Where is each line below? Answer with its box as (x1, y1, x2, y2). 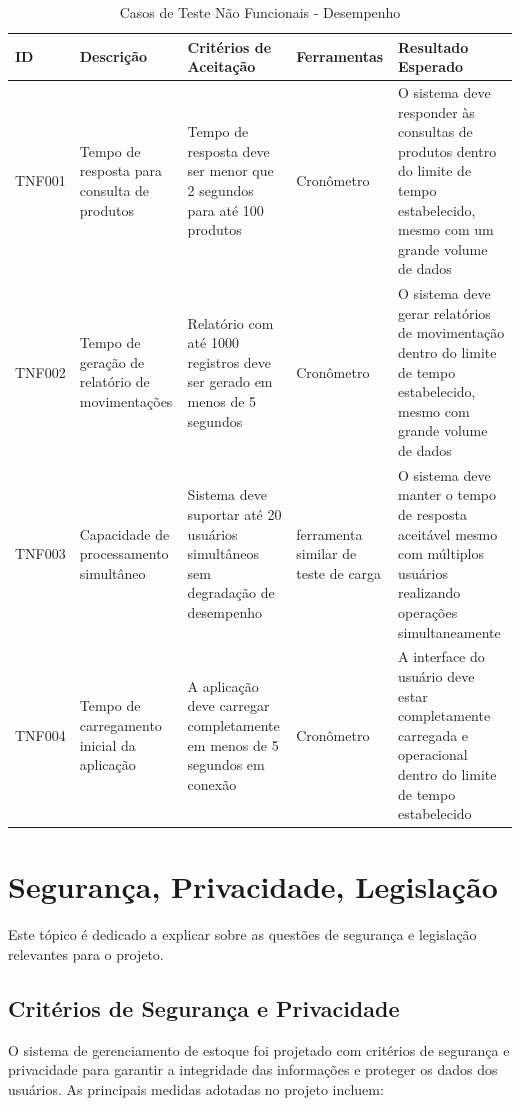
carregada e (398, 724, 469, 745)
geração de (79, 351, 145, 372)
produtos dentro (398, 140, 497, 161)
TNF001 (15, 170, 66, 191)
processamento (79, 543, 169, 564)
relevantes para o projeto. (8, 943, 164, 964)
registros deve (187, 351, 272, 372)
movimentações (79, 390, 173, 411)
